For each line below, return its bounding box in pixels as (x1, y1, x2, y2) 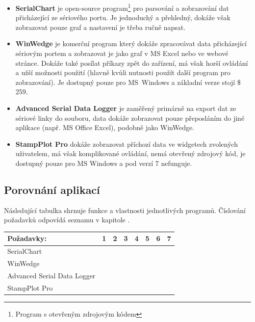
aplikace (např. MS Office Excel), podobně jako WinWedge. (15, 122, 195, 133)
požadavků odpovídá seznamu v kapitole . (4, 215, 130, 225)
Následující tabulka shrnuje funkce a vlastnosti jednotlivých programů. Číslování (4, 205, 246, 215)
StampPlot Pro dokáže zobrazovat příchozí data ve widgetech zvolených (15, 138, 238, 149)
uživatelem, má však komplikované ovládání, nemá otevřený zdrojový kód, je (15, 148, 246, 159)
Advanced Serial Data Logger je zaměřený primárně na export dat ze (15, 103, 236, 113)
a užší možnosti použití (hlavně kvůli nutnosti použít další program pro (15, 67, 230, 78)
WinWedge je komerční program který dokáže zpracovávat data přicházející (15, 38, 247, 49)
